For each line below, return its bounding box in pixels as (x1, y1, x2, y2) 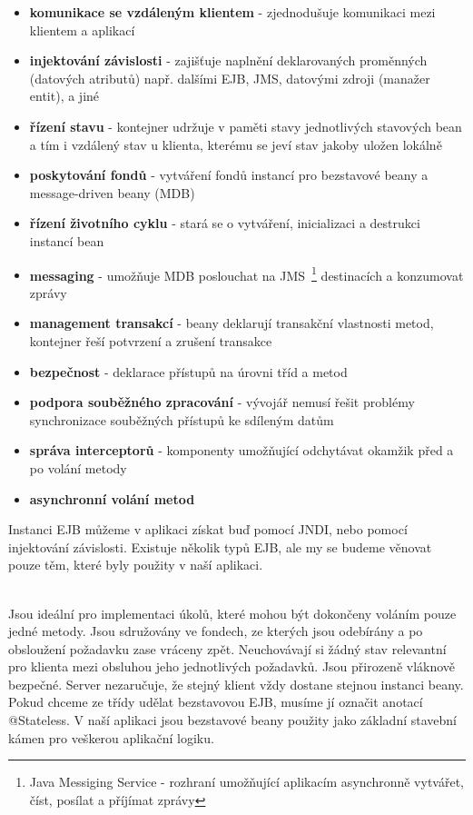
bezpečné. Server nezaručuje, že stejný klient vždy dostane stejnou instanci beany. (8, 674, 464, 693)
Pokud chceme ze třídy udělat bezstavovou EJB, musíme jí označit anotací (8, 692, 423, 711)
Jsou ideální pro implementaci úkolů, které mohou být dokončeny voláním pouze (8, 603, 457, 622)
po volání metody (29, 458, 127, 477)
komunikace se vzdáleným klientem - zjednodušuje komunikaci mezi (29, 3, 436, 21)
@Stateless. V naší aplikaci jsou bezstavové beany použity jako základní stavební (8, 711, 457, 730)
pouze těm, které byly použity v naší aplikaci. (8, 555, 263, 574)
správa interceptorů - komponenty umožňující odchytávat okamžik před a (29, 441, 454, 460)
